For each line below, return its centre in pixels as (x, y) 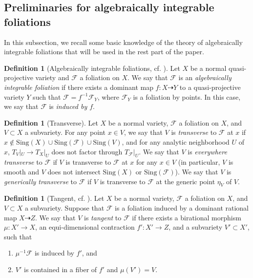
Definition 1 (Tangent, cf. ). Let (54, 198)
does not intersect (74, 171)
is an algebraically (205, 77)
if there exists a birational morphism (187, 217)
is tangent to (103, 217)
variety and (52, 77)
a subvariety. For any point (65, 132)
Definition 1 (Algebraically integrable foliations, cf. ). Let (92, 68)
